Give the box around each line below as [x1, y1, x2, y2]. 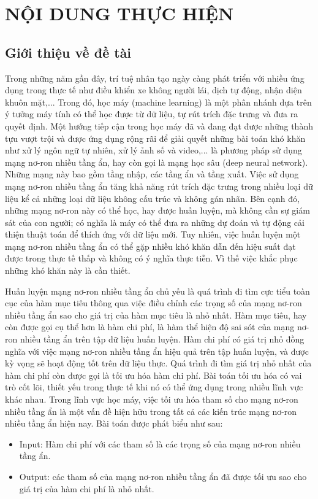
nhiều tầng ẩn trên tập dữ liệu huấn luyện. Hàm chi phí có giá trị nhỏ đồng [20, 333, 305, 346]
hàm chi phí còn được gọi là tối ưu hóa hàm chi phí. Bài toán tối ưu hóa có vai [5, 368, 302, 381]
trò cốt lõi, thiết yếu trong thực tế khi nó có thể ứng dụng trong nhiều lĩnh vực [5, 381, 303, 393]
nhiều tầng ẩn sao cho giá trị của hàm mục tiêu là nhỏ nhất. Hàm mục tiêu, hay [5, 308, 307, 321]
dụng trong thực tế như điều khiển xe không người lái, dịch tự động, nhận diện [5, 83, 302, 96]
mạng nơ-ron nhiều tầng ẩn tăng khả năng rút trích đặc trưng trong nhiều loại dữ [5, 179, 313, 192]
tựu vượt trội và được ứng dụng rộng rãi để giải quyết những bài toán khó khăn [5, 131, 306, 144]
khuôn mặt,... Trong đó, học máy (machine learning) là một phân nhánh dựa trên [5, 95, 312, 108]
